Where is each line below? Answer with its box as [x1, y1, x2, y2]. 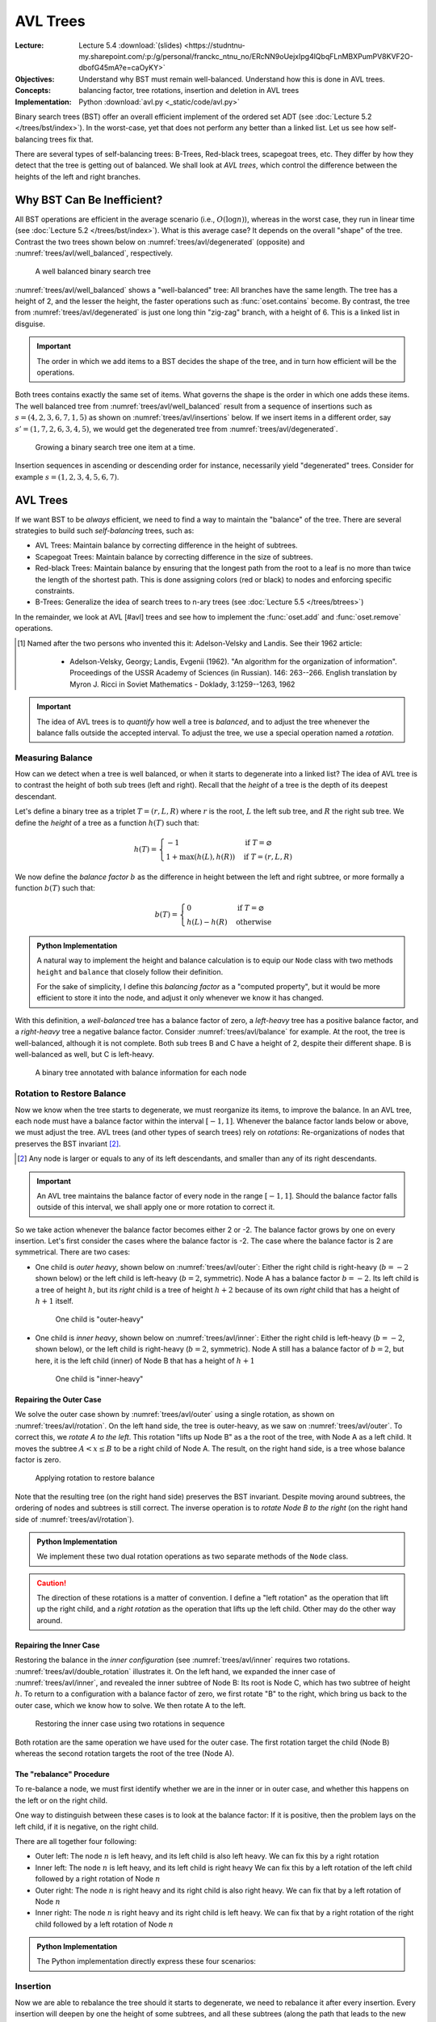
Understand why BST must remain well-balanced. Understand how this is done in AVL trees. [78, 74, 385, 84]
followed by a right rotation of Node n [35, 1874, 161, 1884]
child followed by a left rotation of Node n [35, 1919, 174, 1929]
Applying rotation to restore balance [35, 1473, 155, 1483]
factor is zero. [15, 1454, 61, 1464]
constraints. [35, 586, 75, 596]
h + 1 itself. [35, 1297, 74, 1306]
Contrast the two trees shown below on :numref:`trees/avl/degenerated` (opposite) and [15, 237, 305, 247]
